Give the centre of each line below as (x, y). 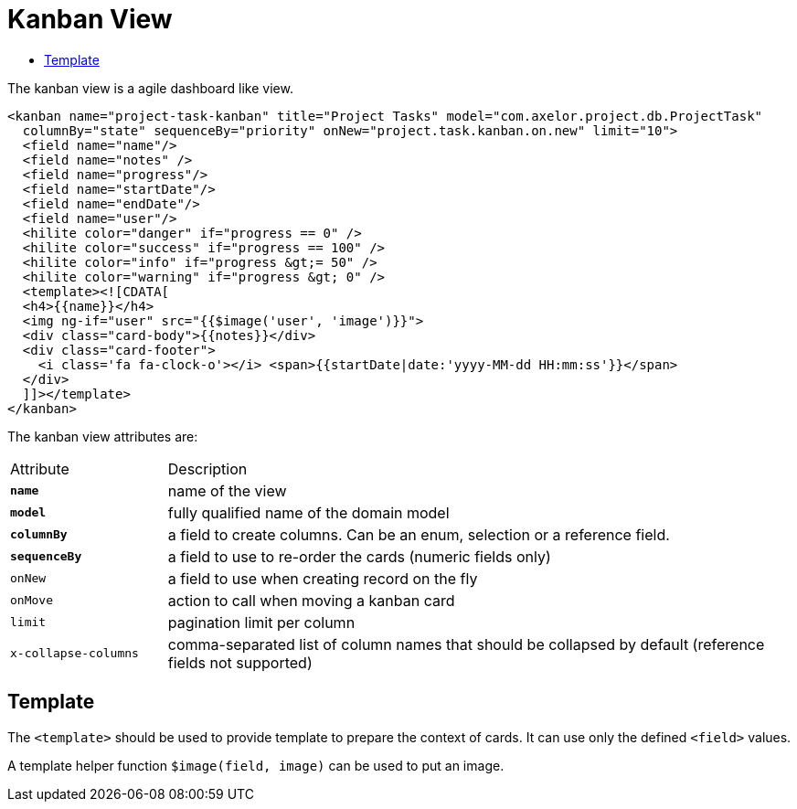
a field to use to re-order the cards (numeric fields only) (359, 556)
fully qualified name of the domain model (308, 512)
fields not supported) (240, 662)
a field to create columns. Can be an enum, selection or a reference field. (419, 534)
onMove (32, 601)
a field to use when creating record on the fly (323, 578)
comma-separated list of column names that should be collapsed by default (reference (466, 644)
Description (207, 468)
